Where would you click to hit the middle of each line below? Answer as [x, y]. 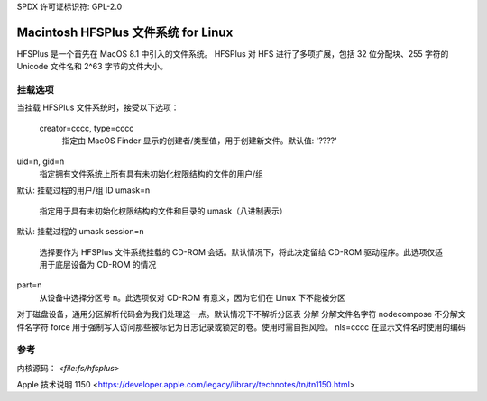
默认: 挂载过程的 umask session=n [80, 232]
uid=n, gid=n [41, 161]
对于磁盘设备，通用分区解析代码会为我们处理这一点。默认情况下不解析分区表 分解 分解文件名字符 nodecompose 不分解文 [241, 314]
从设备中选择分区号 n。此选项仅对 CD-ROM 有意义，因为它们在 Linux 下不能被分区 [193, 297]
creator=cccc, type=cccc [87, 128]
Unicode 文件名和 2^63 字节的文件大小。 [92, 67]
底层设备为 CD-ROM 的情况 [106, 264]
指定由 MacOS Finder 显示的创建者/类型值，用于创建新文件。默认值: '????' [199, 141]
